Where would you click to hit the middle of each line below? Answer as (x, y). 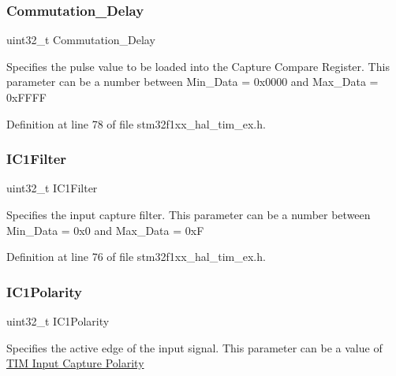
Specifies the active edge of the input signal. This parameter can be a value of (194, 347)
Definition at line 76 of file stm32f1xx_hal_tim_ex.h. (136, 257)
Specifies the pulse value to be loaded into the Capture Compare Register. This (198, 66)
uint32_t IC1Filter (52, 188)
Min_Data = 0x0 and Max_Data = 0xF (105, 230)
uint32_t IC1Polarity (58, 321)
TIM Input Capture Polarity (75, 363)
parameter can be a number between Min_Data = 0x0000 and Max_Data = (192, 82)
